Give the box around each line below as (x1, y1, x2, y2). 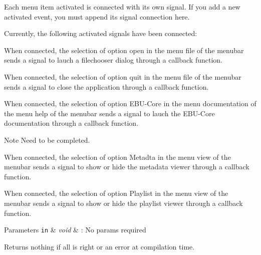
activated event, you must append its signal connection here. (4, 11, 190, 22)
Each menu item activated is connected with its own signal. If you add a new (4, 2, 240, 12)
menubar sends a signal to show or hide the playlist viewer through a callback (4, 197, 243, 208)
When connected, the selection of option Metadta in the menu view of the (4, 151, 231, 162)
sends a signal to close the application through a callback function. (4, 81, 209, 92)
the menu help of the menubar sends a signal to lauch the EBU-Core (4, 108, 215, 118)
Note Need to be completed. (4, 134, 90, 145)
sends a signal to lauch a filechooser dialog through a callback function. (4, 55, 222, 65)
